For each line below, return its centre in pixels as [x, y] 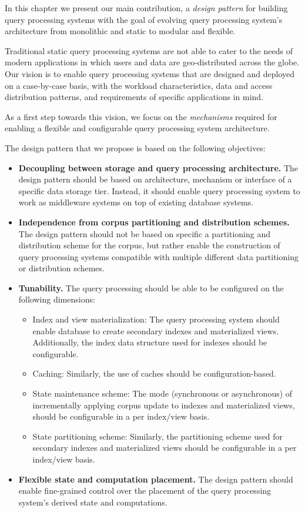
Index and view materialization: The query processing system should [156, 319]
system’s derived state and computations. [93, 502]
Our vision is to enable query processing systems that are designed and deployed [150, 73]
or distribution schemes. [61, 268]
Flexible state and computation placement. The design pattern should [156, 479]
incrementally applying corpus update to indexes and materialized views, [164, 405]
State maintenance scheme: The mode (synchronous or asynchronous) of [162, 393]
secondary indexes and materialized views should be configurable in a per [165, 448]
